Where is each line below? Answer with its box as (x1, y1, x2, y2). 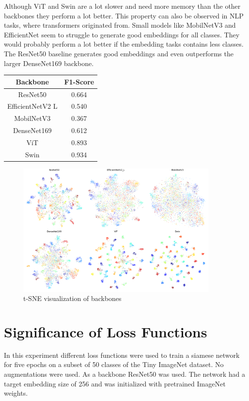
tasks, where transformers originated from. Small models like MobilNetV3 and (4, 20, 236, 30)
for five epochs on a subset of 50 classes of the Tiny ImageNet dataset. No (4, 359, 224, 369)
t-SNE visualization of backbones (23, 293, 122, 303)
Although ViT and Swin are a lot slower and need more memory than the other (4, 1, 241, 11)
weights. (4, 388, 28, 398)
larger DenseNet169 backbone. (4, 58, 94, 68)
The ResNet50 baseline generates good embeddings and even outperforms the (4, 48, 233, 58)
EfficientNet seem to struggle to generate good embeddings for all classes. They (4, 29, 240, 39)
